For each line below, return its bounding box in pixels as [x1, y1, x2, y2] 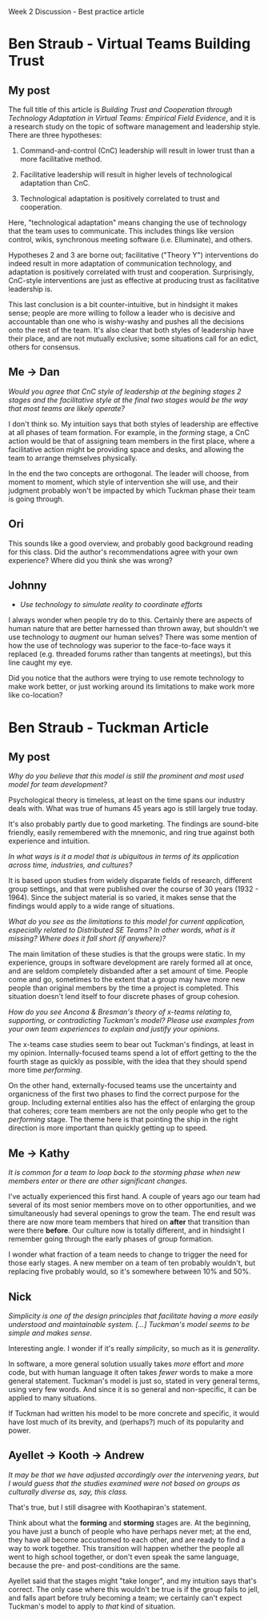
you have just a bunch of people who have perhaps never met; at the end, [8, 1526, 252, 1536]
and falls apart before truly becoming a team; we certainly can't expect [8, 1593, 242, 1602]
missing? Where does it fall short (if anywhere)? [8, 933, 166, 943]
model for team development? [8, 780, 108, 790]
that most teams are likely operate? [8, 403, 126, 413]
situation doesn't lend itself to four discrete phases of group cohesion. [8, 992, 240, 1001]
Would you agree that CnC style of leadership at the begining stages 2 [8, 386, 242, 396]
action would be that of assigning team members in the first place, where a [8, 436, 255, 446]
